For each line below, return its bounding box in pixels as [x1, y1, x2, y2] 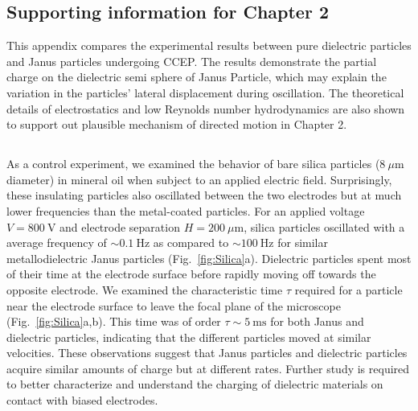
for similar [277, 234, 328, 251]
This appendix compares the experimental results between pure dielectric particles [6, 37, 412, 54]
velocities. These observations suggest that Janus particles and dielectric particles [6, 344, 408, 361]
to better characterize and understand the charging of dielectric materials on [6, 376, 383, 393]
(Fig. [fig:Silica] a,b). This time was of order [6, 313, 221, 330]
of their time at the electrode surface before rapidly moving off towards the [6, 265, 376, 282]
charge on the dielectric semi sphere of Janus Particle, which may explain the [6, 68, 387, 85]
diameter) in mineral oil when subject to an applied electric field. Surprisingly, [6, 171, 392, 187]
